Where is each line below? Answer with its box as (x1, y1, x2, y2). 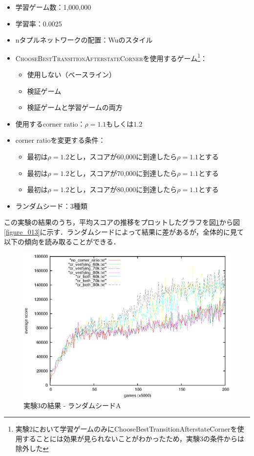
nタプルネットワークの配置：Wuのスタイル (15, 35, 153, 45)
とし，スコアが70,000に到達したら (69, 168, 177, 178)
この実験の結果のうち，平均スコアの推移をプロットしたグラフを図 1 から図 (4, 217, 240, 227)
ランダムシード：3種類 (15, 200, 87, 211)
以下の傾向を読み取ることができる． (4, 236, 120, 246)
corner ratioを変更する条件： (15, 135, 106, 145)
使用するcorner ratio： (15, 118, 85, 129)
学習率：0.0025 (15, 18, 62, 28)
